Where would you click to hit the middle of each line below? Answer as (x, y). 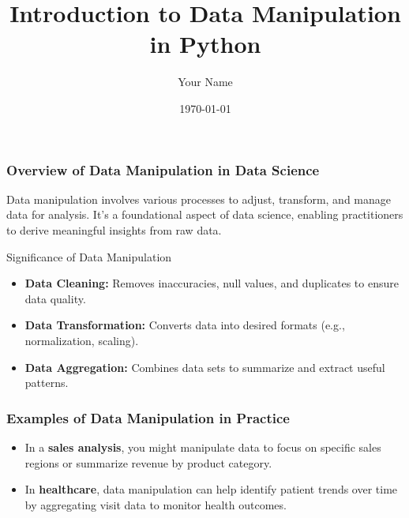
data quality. (55, 298)
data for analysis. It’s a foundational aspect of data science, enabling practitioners (205, 214)
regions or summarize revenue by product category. (148, 462)
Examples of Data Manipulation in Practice (148, 417)
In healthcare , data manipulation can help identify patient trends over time (211, 489)
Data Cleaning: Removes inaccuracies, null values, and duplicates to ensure (212, 283)
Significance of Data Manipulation (89, 256)
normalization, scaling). (82, 340)
